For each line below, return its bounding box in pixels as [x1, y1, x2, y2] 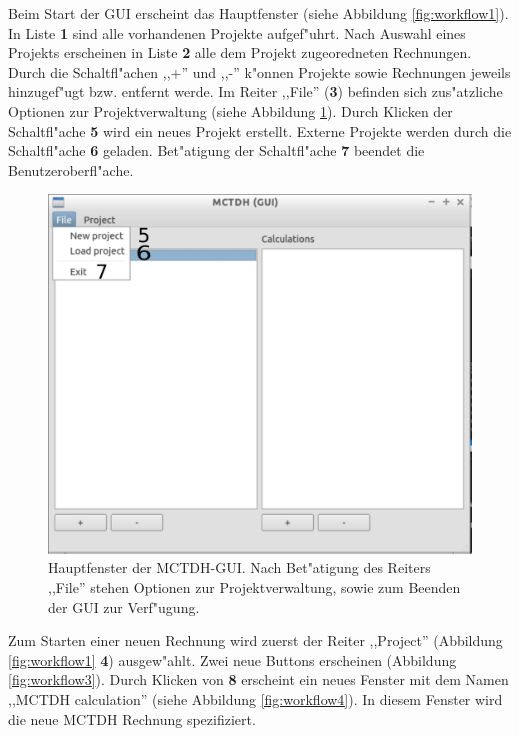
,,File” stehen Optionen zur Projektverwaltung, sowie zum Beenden [48, 576, 461, 597]
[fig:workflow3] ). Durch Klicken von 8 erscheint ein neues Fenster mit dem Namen [8, 669, 509, 690]
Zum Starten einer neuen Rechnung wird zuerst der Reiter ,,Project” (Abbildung [8, 630, 503, 651]
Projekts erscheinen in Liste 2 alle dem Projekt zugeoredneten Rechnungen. [8, 42, 472, 63]
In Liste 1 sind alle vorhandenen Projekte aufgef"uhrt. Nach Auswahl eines [8, 22, 466, 43]
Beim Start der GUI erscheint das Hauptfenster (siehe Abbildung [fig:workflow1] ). [8, 3, 509, 23]
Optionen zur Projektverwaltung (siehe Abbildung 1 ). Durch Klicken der [8, 100, 453, 121]
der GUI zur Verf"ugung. [48, 596, 200, 617]
